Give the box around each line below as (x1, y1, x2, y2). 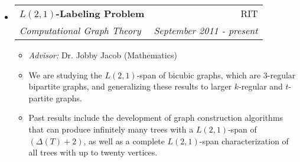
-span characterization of (199, 134, 289, 147)
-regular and (239, 80, 283, 92)
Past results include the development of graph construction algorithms (28, 111, 283, 124)
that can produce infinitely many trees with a (28, 123, 194, 135)
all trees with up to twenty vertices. (28, 146, 158, 158)
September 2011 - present (154, 24, 258, 37)
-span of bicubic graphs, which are (136, 68, 261, 81)
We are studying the (28, 68, 102, 81)
